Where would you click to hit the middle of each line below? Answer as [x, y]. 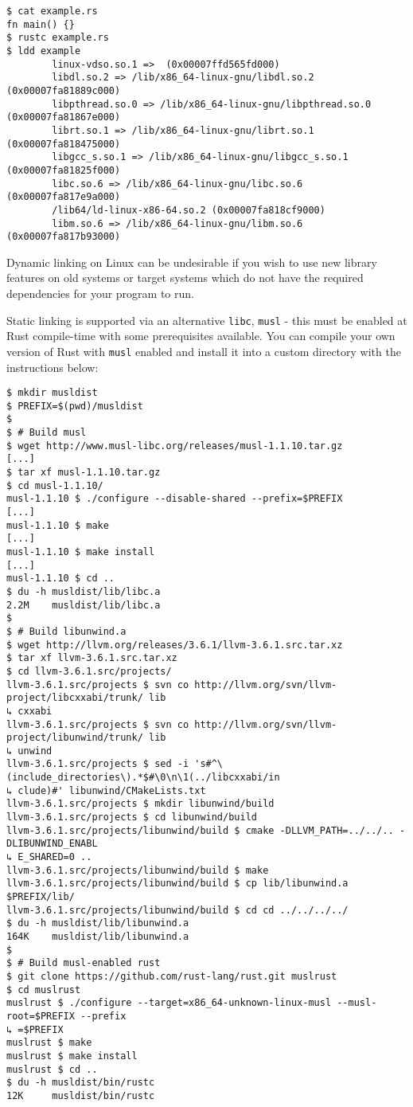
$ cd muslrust [44, 990]
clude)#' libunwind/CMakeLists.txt [112, 790]
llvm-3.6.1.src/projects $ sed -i [98, 764]
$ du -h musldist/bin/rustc [81, 1083]
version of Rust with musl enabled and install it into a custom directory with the [204, 351]
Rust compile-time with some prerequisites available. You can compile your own [201, 336]
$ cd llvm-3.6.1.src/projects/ [89, 671]
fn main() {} [41, 24]
